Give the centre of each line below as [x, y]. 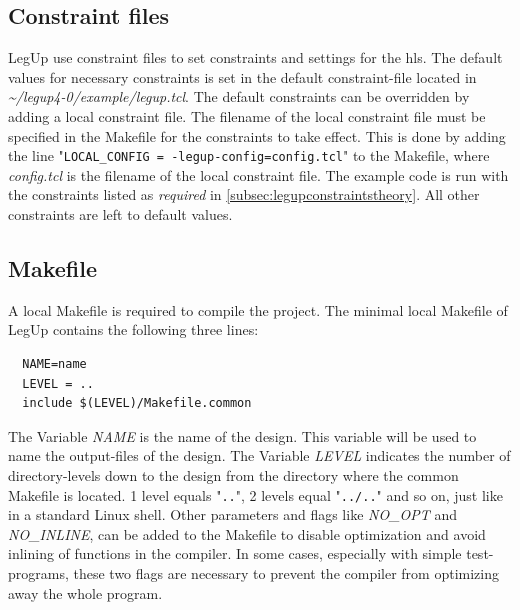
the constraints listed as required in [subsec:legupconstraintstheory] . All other [244, 194]
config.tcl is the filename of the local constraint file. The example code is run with [258, 174]
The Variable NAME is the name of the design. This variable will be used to [242, 435]
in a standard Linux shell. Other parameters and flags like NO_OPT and [233, 514]
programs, [38, 573]
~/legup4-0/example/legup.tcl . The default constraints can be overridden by [239, 96]
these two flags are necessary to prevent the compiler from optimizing [286, 573]
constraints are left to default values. [120, 214]
